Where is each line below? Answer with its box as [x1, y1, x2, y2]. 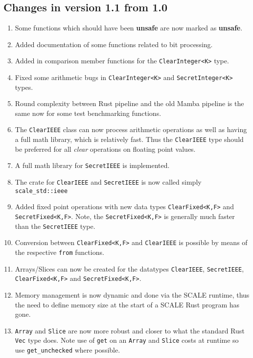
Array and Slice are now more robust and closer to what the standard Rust [15, 325, 245, 335]
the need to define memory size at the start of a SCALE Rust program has [15, 299, 240, 309]
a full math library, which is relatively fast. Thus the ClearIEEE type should [15, 134, 244, 144]
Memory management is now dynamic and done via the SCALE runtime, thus [15, 289, 250, 300]
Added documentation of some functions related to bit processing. [15, 39, 213, 49]
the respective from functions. [15, 247, 104, 257]
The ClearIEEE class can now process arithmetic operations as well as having [15, 124, 247, 135]
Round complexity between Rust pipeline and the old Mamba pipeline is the [15, 98, 244, 109]
